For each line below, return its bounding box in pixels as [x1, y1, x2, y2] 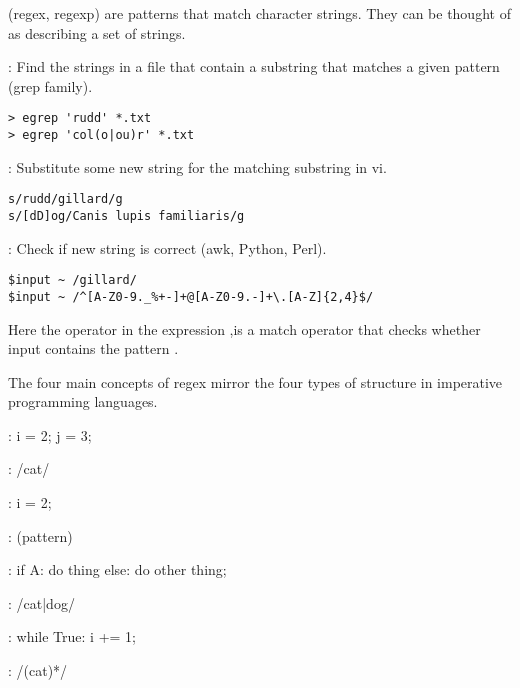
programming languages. [8, 391, 158, 412]
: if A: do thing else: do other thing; [8, 559, 227, 580]
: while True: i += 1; [8, 626, 136, 647]
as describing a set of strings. [8, 22, 186, 43]
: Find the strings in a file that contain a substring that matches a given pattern [8, 56, 500, 77]
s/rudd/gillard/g [8, 192, 123, 207]
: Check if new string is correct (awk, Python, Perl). [8, 237, 327, 258]
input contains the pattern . [8, 338, 179, 359]
